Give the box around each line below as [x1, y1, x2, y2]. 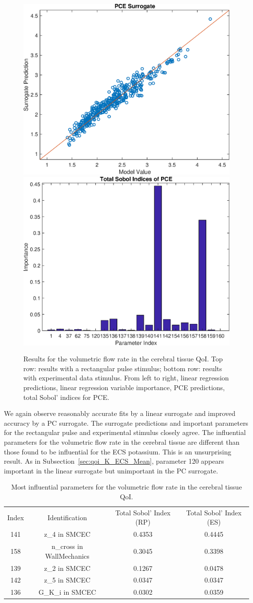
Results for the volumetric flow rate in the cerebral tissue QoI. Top [23, 354, 223, 364]
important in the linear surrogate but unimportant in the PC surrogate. [4, 465, 218, 475]
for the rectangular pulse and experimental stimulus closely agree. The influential [4, 427, 246, 437]
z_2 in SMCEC [44, 563, 90, 573]
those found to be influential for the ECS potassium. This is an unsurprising [4, 446, 232, 456]
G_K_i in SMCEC [38, 587, 96, 597]
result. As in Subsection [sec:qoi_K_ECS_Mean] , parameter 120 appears [4, 456, 224, 466]
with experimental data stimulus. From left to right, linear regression [23, 373, 229, 383]
